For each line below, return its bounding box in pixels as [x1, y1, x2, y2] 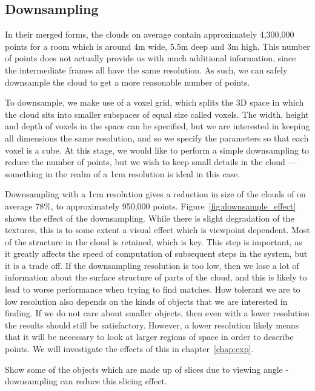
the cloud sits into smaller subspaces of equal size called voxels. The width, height [5, 107, 309, 120]
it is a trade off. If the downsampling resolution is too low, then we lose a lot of [5, 259, 299, 271]
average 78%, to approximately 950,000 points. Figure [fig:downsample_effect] [5, 199, 296, 212]
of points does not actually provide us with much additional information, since [5, 52, 296, 64]
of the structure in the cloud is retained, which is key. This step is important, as [5, 235, 302, 248]
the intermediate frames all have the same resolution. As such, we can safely [5, 63, 288, 76]
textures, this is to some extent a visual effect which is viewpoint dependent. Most [5, 223, 310, 236]
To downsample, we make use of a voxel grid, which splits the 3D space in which [5, 96, 304, 109]
